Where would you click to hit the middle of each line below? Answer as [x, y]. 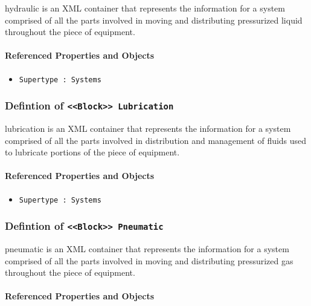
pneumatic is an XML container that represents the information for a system [147, 249]
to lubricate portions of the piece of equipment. [92, 152]
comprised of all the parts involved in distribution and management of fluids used [156, 140]
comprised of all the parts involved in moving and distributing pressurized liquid [154, 20]
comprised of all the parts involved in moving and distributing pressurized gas [149, 260]
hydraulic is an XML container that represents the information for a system [145, 8]
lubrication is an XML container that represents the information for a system [148, 129]
